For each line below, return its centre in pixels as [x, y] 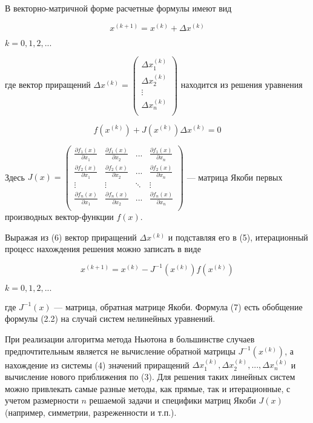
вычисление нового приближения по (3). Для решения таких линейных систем [150, 377]
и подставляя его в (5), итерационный [238, 237]
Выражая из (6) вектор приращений [71, 237]
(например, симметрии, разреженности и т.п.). [91, 412]
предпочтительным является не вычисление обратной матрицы [120, 351]
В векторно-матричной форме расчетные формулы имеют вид [118, 8]
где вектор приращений [48, 85]
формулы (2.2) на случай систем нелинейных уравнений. [110, 318]
